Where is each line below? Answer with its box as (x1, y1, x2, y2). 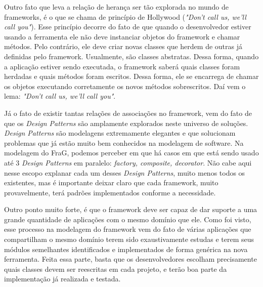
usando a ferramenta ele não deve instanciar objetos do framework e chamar (4, 31, 240, 42)
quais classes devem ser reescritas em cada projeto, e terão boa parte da (4, 263, 227, 274)
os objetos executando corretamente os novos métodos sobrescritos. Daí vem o (4, 80, 246, 91)
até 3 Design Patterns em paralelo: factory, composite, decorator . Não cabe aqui (4, 157, 252, 168)
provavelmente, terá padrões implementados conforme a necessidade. (4, 187, 216, 197)
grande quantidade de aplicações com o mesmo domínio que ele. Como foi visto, (4, 214, 251, 224)
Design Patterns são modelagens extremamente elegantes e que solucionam (4, 128, 236, 138)
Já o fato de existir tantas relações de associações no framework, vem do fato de (4, 107, 252, 118)
